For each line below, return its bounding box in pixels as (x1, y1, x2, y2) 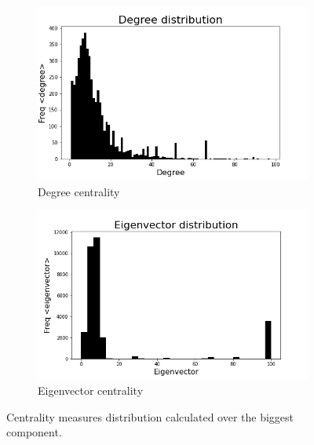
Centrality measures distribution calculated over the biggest (6, 408, 294, 425)
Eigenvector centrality (38, 382, 144, 399)
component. (6, 424, 62, 440)
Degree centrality (38, 184, 120, 200)
